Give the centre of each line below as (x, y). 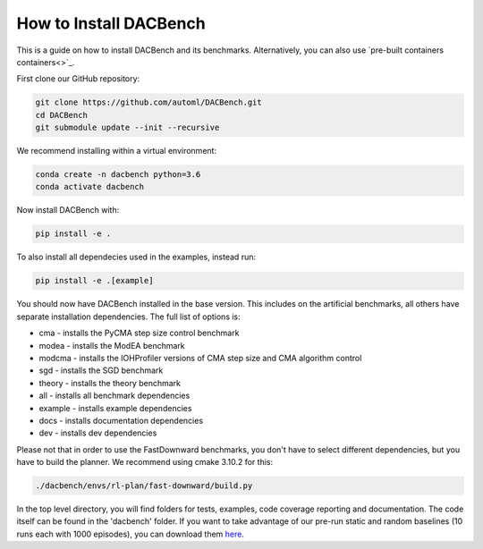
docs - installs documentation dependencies (121, 420)
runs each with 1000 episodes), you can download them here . (131, 534)
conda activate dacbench (90, 187)
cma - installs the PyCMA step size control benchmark (139, 333)
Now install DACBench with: (68, 210)
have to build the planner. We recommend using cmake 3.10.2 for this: (144, 462)
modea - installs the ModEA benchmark (112, 345)
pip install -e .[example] (94, 281)
